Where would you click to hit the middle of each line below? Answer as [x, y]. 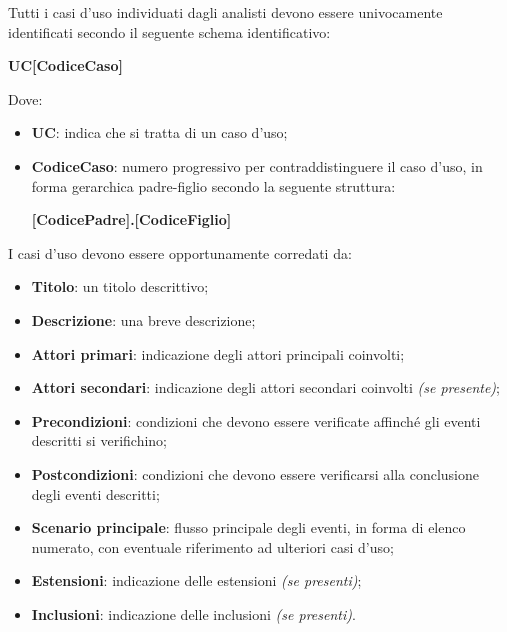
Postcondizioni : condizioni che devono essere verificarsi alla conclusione [255, 473]
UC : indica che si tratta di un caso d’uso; [159, 132]
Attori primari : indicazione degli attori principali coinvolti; [218, 353]
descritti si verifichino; [99, 440]
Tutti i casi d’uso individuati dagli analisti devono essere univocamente [225, 12]
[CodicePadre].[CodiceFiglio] [131, 219]
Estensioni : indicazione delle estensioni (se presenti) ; [196, 580]
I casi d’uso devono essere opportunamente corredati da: [180, 252]
